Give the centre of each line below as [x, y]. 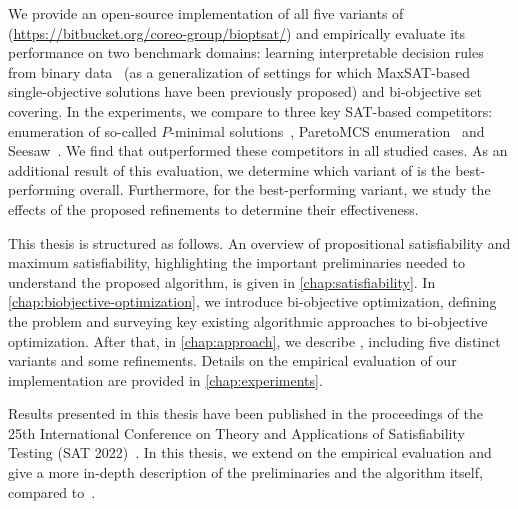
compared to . [52, 491]
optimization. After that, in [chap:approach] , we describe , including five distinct [254, 340]
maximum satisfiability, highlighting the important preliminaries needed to [236, 262]
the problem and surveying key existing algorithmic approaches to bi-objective [248, 320]
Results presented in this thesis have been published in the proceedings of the [245, 413]
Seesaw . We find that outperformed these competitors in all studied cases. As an [258, 150]
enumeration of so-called [82, 130]
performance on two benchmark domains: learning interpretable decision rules [246, 52]
